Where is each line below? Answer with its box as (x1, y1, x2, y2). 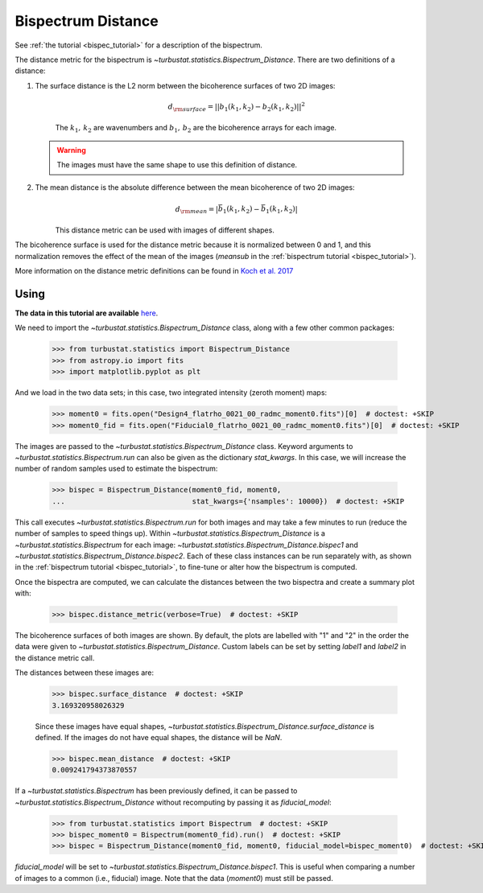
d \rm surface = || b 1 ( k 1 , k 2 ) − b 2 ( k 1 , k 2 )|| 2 (167, 101, 306, 113)
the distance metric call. (14, 652, 95, 663)
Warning (56, 145, 86, 154)
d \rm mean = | (175, 204, 219, 216)
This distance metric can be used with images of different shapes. (55, 225, 275, 235)
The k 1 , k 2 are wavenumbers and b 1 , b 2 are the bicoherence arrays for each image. (55, 123, 337, 134)
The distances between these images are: (14, 668, 155, 677)
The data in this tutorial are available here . (14, 308, 159, 318)
